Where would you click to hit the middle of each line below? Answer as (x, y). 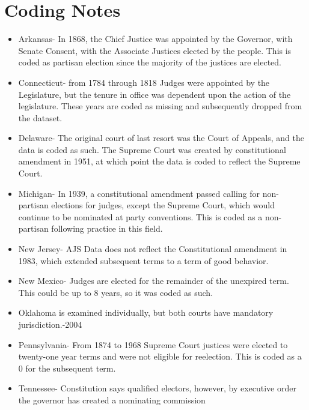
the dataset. (40, 117)
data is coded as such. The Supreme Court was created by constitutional (152, 149)
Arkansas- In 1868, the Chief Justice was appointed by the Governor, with (155, 39)
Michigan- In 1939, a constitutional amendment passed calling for (139, 193)
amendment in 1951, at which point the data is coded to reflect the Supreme (159, 161)
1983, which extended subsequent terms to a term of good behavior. (143, 260)
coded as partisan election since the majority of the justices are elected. (150, 62)
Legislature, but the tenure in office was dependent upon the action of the (154, 94)
